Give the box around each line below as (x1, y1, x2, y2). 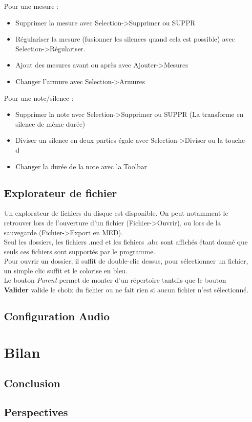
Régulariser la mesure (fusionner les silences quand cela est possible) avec (15, 34, 235, 44)
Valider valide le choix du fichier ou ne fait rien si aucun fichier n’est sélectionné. (4, 285, 249, 295)
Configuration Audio (4, 309, 110, 324)
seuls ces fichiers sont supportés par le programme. (4, 246, 155, 256)
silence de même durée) (15, 118, 85, 129)
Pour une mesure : (4, 1, 59, 11)
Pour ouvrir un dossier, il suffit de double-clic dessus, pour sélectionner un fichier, (4, 256, 248, 266)
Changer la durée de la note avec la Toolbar (15, 161, 147, 171)
